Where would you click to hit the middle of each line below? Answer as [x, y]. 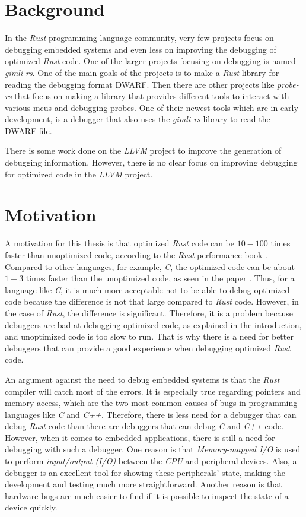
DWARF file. [28, 130]
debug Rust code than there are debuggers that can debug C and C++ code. [144, 426]
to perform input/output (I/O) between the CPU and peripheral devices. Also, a [151, 461]
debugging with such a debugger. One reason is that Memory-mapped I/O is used [153, 449]
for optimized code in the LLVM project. [79, 174]
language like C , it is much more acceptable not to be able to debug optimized [147, 289]
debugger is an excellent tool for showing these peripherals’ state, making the [145, 472]
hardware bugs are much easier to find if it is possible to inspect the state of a [147, 495]
